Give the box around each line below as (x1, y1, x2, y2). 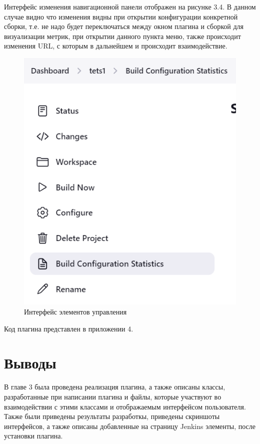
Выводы (4, 352, 56, 373)
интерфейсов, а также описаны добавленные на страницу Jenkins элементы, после (4, 420, 256, 431)
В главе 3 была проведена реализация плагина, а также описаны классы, (4, 381, 225, 392)
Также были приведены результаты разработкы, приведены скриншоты (4, 411, 220, 421)
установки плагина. (4, 430, 63, 441)
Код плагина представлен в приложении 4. (4, 323, 133, 333)
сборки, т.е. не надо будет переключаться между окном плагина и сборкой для (4, 21, 243, 31)
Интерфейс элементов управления (24, 306, 127, 316)
